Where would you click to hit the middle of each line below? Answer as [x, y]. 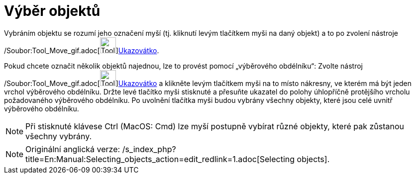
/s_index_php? [149, 149]
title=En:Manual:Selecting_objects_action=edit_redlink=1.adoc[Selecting [160, 159]
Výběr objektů [52, 11]
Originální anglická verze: [73, 149]
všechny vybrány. [59, 136]
